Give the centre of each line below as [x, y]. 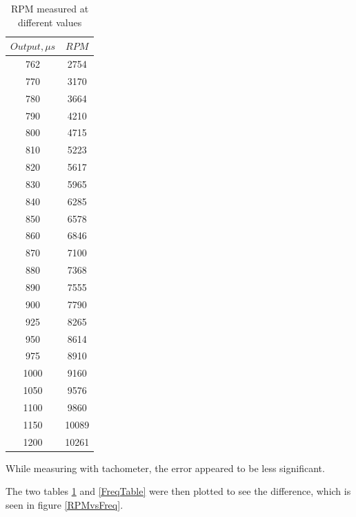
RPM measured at [50, 8]
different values [50, 22]
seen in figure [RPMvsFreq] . [65, 504]
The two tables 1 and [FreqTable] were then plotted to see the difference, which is [178, 491]
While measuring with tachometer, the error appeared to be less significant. [165, 468]
